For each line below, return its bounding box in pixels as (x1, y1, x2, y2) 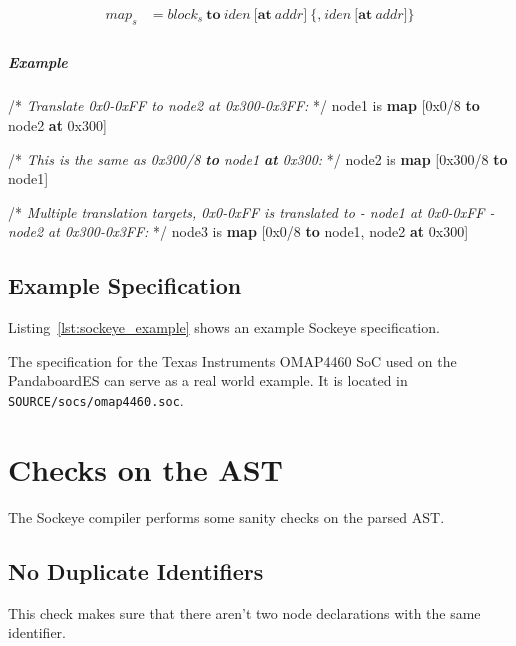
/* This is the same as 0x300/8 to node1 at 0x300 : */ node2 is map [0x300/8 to (8, 148, 508, 169)
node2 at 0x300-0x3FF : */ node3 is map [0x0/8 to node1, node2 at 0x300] (8, 221, 469, 242)
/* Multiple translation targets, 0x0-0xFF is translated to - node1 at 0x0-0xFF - (8, 201, 495, 222)
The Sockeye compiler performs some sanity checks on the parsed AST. (8, 506, 445, 527)
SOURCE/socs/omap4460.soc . (8, 389, 184, 410)
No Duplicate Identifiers (8, 555, 264, 586)
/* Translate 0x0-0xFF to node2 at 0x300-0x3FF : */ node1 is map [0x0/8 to (8, 95, 480, 116)
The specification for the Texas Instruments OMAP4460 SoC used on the (8, 350, 457, 371)
